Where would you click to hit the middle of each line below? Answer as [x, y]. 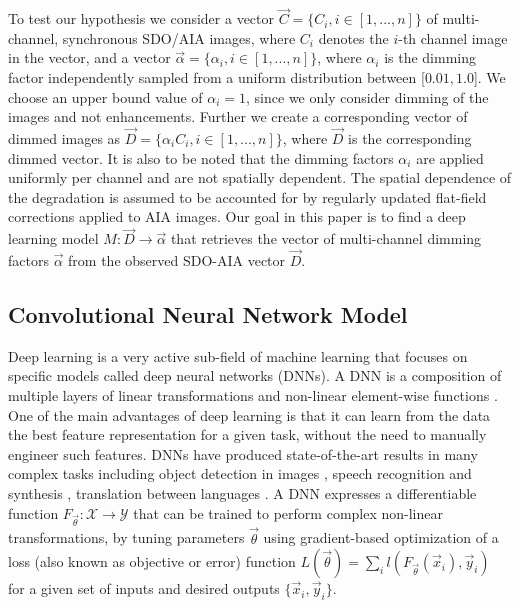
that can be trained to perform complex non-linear [288, 512]
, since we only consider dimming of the [367, 96]
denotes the [353, 37]
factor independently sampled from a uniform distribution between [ [216, 77]
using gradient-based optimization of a [381, 537]
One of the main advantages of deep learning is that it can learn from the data [249, 414]
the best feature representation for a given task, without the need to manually [247, 434]
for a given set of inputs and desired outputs [144, 588]
